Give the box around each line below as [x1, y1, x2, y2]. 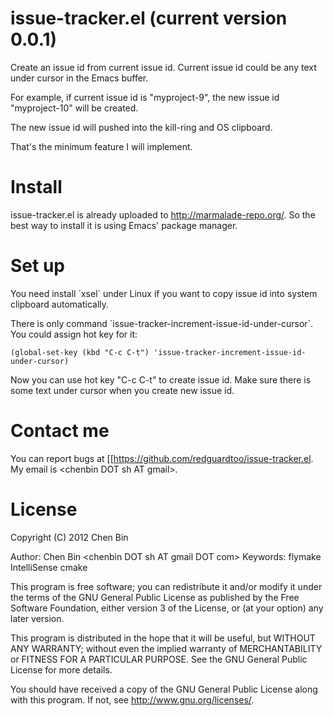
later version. [10, 612, 65, 624]
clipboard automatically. [10, 298, 110, 310]
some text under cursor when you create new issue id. [10, 384, 235, 396]
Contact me [10, 420, 110, 442]
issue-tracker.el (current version [10, 7, 288, 30]
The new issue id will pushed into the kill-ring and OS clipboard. [10, 121, 273, 133]
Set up [10, 255, 65, 277]
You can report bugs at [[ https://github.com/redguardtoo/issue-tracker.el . [10, 452, 314, 464]
